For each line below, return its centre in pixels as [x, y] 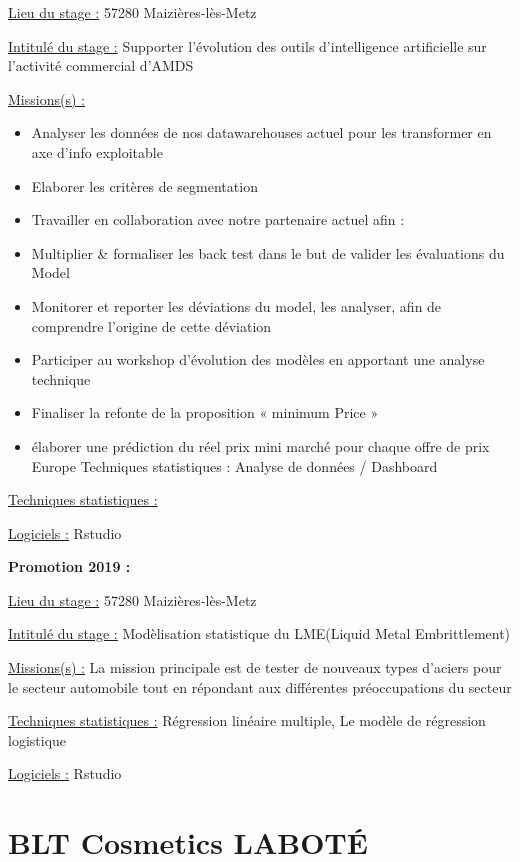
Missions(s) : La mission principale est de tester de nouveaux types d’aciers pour [255, 667]
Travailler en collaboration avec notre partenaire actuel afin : [218, 219]
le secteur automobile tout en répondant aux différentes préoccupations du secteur [260, 686]
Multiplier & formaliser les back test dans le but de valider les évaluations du [268, 252]
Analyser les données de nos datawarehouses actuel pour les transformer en [261, 132]
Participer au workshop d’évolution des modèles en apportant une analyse [258, 359]
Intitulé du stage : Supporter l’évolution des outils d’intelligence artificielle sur [247, 45]
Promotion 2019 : [69, 566]
